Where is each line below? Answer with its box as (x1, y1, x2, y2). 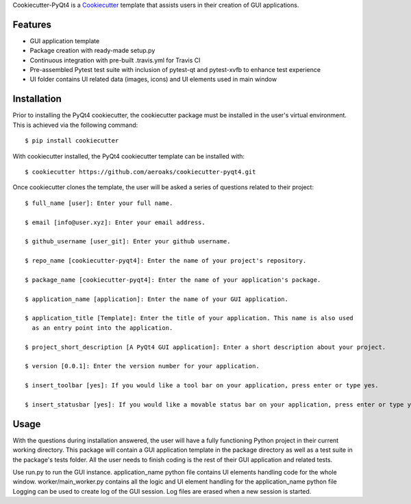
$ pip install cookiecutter (25, 137, 119, 145)
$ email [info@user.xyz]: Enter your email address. (25, 218, 206, 226)
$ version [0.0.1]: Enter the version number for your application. (25, 362, 260, 370)
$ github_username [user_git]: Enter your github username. (25, 237, 231, 245)
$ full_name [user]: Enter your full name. (25, 199, 173, 207)
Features (12, 19, 51, 30)
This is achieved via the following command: (12, 121, 138, 129)
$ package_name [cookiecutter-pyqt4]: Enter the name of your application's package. (25, 276, 321, 284)
